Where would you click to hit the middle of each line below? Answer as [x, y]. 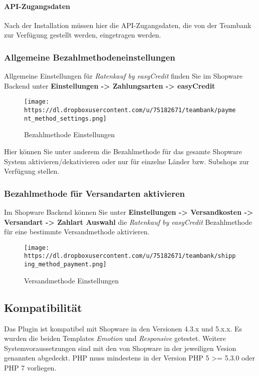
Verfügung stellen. [32, 171]
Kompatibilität [43, 307]
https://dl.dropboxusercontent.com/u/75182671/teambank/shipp [130, 256]
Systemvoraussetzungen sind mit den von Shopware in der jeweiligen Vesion [120, 348]
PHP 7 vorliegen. [30, 367]
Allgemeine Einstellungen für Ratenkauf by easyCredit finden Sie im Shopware [123, 76]
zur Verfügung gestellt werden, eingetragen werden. [83, 35]
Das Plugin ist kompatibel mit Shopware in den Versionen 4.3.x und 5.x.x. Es [123, 328]
